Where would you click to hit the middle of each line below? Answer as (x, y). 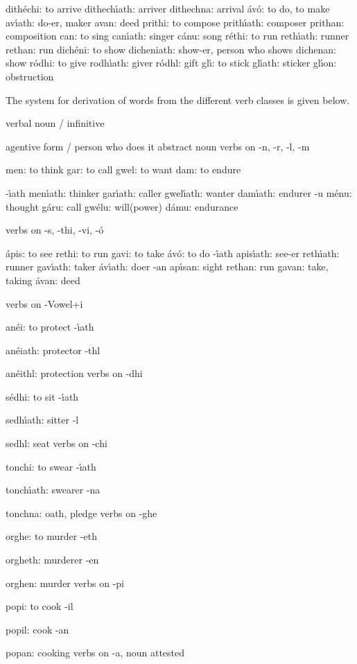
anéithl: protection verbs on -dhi (74, 373)
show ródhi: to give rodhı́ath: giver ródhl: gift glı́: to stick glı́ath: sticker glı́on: (171, 63)
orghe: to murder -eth (51, 536)
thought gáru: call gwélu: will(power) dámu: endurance (122, 206)
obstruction (30, 76)
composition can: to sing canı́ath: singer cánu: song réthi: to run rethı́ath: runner (177, 36)
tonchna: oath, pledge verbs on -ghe (81, 513)
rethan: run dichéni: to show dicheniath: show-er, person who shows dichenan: (171, 49)
